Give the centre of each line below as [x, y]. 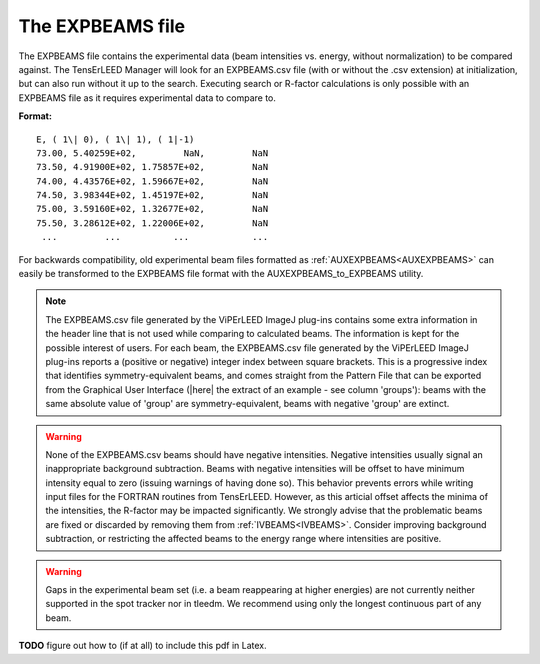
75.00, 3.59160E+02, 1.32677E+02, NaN [152, 209]
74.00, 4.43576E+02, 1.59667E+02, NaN [152, 181]
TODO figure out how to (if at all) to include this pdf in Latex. [142, 646]
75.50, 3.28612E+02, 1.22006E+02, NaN [152, 223]
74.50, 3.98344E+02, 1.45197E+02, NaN [152, 195]
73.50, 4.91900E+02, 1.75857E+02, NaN [152, 167]
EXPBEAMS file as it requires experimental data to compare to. [147, 97]
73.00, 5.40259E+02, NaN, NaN [152, 153]
